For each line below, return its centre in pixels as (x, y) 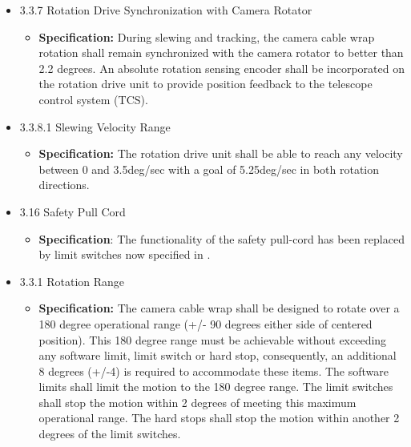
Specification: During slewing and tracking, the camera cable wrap (207, 36)
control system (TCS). (93, 99)
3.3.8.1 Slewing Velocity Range (95, 126)
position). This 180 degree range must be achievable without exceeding (213, 339)
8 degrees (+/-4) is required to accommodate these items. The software (214, 370)
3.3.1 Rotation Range (72, 281)
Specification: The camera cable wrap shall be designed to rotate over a (219, 308)
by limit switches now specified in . (125, 254)
